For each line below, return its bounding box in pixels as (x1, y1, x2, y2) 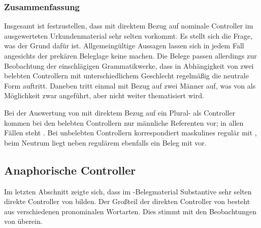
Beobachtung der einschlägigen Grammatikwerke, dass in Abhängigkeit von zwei (4, 60, 254, 71)
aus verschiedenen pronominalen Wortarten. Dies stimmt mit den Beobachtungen (4, 206, 257, 216)
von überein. (4, 216, 43, 226)
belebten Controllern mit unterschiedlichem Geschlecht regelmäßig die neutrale (4, 70, 249, 81)
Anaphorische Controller (4, 162, 136, 178)
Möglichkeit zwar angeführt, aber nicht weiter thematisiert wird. (4, 90, 204, 101)
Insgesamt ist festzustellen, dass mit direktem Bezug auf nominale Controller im (4, 20, 253, 31)
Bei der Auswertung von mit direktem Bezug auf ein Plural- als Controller (4, 107, 236, 118)
